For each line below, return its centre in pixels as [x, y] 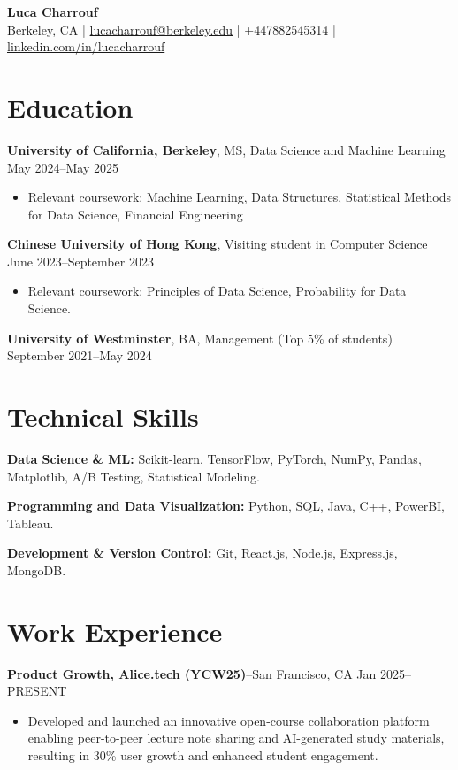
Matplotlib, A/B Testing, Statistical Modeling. [134, 476]
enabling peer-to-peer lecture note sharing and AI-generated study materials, [236, 738]
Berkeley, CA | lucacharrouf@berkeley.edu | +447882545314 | [172, 29]
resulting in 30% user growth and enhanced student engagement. [203, 755]
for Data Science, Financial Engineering [135, 214]
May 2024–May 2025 [63, 167]
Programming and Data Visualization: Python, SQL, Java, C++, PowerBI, [226, 506]
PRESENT [37, 691]
